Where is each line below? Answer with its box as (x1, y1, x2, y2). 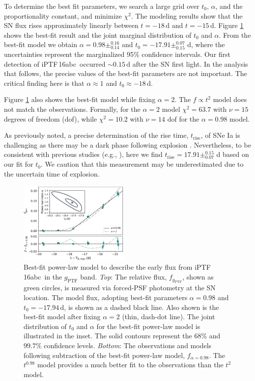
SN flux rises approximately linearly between (4, 20, 139, 30)
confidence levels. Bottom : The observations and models (44, 340, 212, 351)
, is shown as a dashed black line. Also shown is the (64, 302, 219, 312)
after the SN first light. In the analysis (132, 58, 248, 69)
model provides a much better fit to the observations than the (37, 359, 224, 370)
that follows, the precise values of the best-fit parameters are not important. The (4, 68, 247, 78)
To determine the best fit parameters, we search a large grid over (4, 1, 199, 11)
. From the (219, 29, 251, 40)
